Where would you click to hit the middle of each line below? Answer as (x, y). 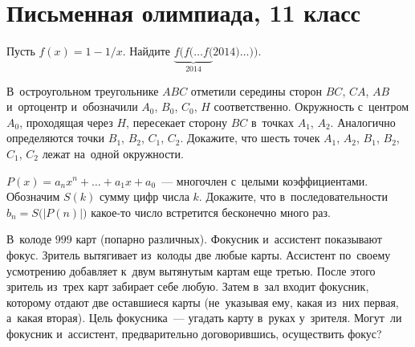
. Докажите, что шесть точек (250, 138)
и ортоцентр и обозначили (72, 106)
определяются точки (56, 138)
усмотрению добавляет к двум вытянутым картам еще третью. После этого (191, 270)
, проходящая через (66, 122)
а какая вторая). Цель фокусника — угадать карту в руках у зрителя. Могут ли (204, 318)
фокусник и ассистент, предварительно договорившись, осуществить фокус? (194, 333)
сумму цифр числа (144, 196)
